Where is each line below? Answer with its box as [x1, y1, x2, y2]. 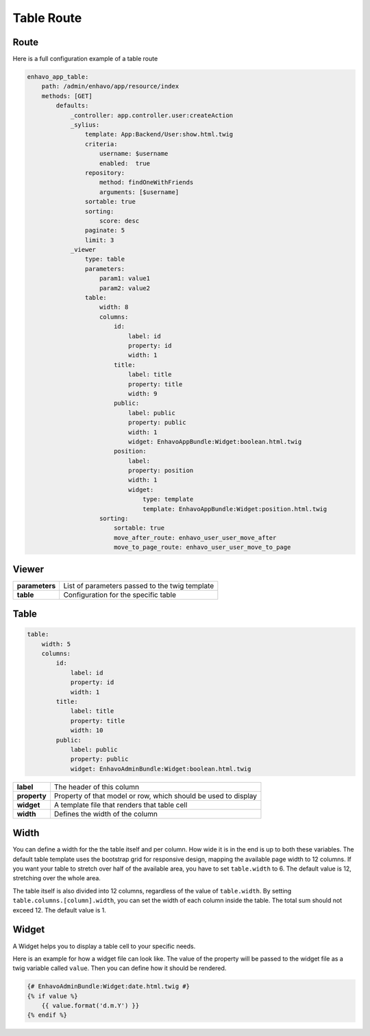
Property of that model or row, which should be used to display [53, 791, 257, 801]
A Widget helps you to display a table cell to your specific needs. [12, 942, 196, 950]
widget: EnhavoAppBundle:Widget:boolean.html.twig [127, 438, 302, 445]
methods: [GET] [41, 92, 92, 99]
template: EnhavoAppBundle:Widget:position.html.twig [143, 505, 328, 513]
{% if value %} [27, 992, 78, 1000]
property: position [127, 467, 194, 475]
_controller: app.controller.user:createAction [70, 111, 234, 119]
